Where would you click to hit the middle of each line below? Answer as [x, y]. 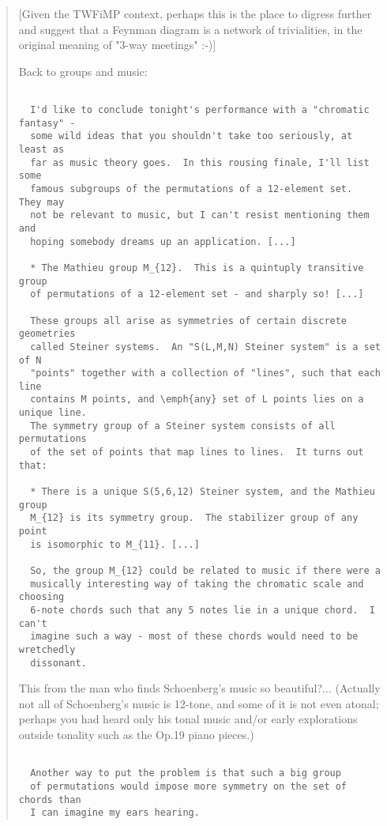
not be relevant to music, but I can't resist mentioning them [200, 215]
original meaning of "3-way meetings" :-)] [117, 45]
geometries [47, 334]
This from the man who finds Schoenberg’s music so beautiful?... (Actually [199, 688]
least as [41, 149]
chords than [50, 800]
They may [41, 202]
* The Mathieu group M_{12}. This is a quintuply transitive [197, 268]
